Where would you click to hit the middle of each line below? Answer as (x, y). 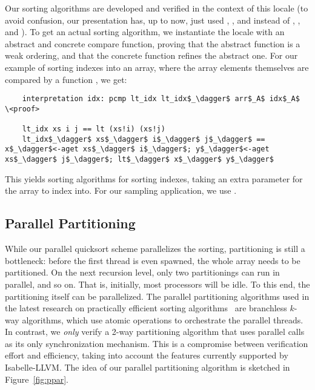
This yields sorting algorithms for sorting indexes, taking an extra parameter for (154, 178)
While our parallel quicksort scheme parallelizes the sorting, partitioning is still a (155, 249)
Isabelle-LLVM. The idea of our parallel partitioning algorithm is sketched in (148, 367)
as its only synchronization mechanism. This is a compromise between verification (157, 343)
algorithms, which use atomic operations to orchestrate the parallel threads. (163, 319)
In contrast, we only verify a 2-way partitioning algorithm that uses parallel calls (155, 332)
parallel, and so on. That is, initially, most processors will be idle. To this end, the (157, 284)
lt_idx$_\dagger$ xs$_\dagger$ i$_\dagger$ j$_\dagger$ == (144, 139)
